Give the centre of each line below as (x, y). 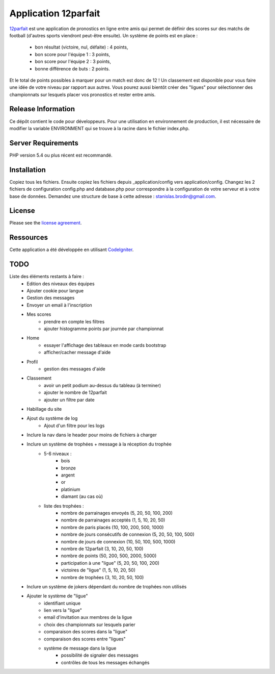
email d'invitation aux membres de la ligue (88, 617)
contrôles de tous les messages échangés (105, 662)
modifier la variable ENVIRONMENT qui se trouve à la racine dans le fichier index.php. (100, 128)
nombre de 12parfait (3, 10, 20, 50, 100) (102, 548)
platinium (71, 489)
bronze (68, 468)
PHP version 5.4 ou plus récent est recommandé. (61, 155)
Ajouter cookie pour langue (55, 291)
